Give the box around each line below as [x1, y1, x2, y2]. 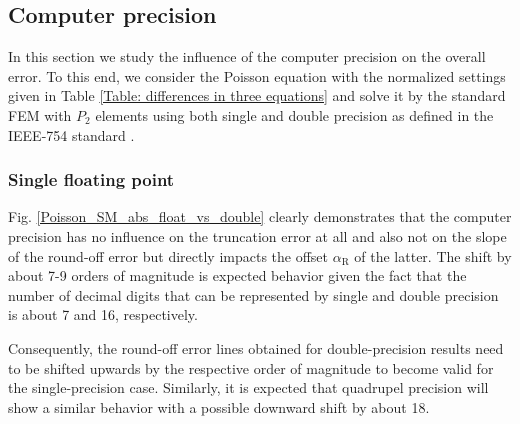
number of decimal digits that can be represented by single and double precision [8, 284, 499, 305]
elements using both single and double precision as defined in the [95, 104, 494, 125]
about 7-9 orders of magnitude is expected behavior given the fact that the [8, 265, 467, 286]
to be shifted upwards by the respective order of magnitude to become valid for [8, 357, 494, 378]
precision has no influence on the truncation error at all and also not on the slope [8, 225, 507, 246]
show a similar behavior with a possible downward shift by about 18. [8, 396, 430, 417]
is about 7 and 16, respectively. [8, 304, 198, 325]
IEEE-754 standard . [8, 124, 135, 145]
